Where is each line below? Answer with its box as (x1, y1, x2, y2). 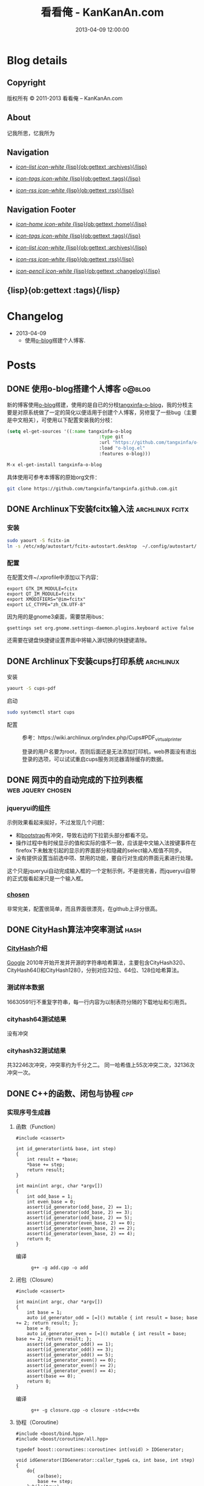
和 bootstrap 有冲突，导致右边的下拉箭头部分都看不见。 (15, 832, 152, 839)
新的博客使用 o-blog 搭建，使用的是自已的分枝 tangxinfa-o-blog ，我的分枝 (7, 401, 188, 408)
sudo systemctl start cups (7, 709, 75, 715)
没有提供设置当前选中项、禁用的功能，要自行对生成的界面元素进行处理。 (15, 854, 196, 862)
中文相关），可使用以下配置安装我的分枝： (12, 416, 116, 423)
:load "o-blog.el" (99, 445, 146, 452)
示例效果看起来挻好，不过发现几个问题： (7, 819, 108, 826)
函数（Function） (15, 1123, 59, 1130)
